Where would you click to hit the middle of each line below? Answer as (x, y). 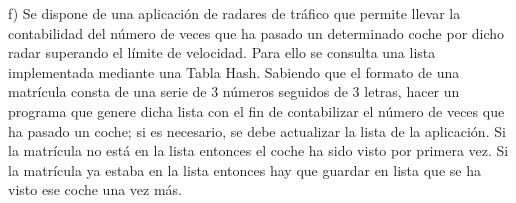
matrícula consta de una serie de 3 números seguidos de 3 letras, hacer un (234, 91)
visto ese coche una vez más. (95, 189)
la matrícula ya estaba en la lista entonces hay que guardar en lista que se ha (244, 169)
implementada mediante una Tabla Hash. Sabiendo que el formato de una (234, 71)
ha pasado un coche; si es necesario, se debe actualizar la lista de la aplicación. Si (257, 130)
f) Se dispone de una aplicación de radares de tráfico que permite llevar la (234, 13)
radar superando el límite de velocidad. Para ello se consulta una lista (222, 52)
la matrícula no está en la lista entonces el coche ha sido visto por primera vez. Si (258, 150)
